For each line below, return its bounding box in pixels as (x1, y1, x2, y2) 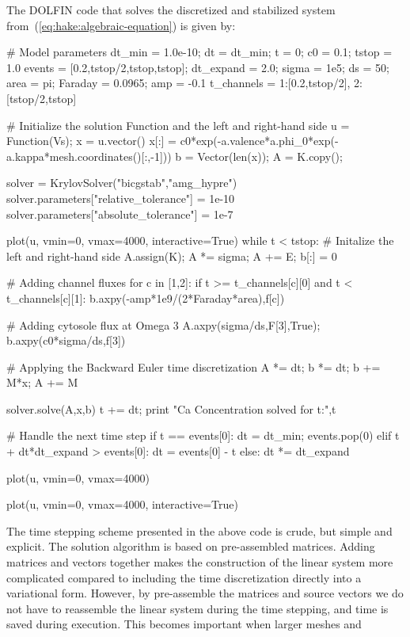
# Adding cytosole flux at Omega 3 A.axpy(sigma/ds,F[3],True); (6, 316, 321, 333)
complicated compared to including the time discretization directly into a (6, 569, 362, 586)
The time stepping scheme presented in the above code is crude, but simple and (6, 522, 393, 539)
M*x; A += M (6, 374, 78, 391)
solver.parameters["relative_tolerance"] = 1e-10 (6, 189, 235, 206)
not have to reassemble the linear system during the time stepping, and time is (6, 600, 389, 616)
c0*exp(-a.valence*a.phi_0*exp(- (180, 132, 339, 149)
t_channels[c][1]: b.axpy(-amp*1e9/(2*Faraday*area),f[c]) (6, 289, 285, 306)
